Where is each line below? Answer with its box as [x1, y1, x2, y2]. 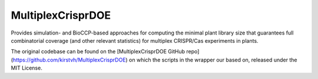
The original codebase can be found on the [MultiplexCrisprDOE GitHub [11, 48, 185, 55]
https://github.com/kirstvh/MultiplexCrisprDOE [12, 56, 126, 63]
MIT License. [11, 64, 42, 71]
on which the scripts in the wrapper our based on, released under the [128, 56, 297, 63]
